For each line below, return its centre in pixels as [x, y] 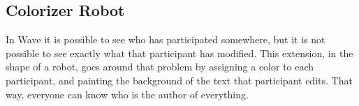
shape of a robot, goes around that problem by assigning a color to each [160, 67]
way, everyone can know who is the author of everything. [127, 94]
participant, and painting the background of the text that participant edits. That [179, 80]
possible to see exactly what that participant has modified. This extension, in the [179, 53]
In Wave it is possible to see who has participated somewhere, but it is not [166, 39]
